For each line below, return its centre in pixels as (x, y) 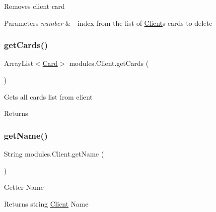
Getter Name (24, 187)
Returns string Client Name (46, 203)
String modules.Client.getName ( (54, 154)
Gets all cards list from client (48, 96)
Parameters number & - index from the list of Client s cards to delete (108, 23)
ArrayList (19, 63)
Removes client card (35, 6)
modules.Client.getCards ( (109, 63)
